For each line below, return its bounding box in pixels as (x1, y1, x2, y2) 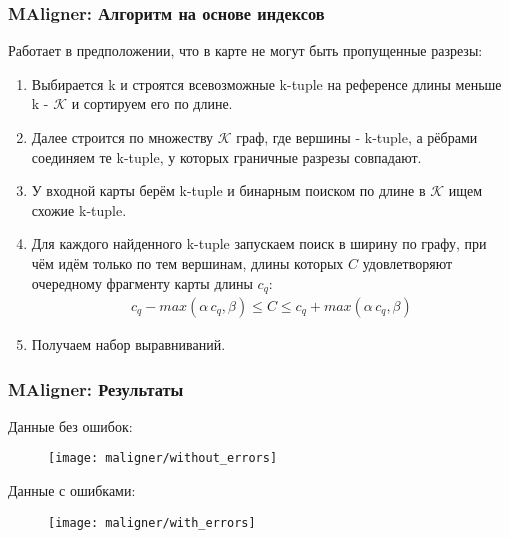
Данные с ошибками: (8, 480, 136, 501)
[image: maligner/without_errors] (48, 451, 278, 466)
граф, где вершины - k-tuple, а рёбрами (236, 127, 478, 147)
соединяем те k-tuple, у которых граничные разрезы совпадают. (31, 146, 422, 167)
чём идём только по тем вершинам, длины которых (31, 252, 344, 273)
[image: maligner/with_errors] (48, 515, 256, 530)
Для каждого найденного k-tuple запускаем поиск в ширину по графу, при (31, 233, 487, 254)
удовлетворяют (362, 252, 453, 273)
